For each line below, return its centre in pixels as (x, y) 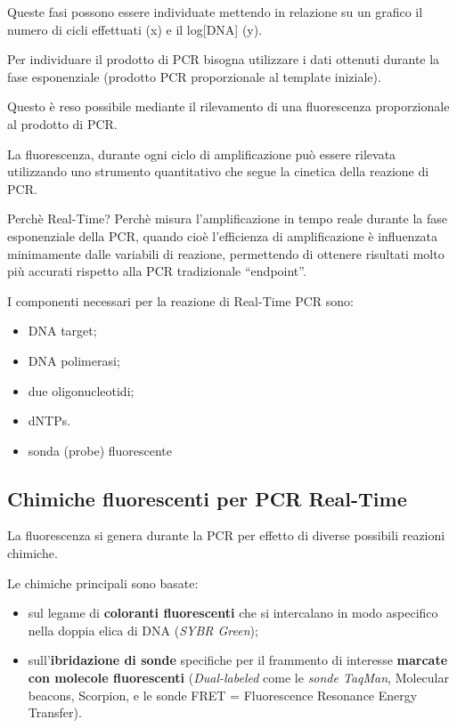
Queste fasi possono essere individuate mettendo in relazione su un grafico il (215, 12)
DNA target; (62, 331)
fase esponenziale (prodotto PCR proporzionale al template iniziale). (194, 76)
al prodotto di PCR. (62, 123)
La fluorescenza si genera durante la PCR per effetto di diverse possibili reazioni (226, 535)
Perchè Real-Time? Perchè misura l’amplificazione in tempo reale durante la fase (227, 218)
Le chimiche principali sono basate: (103, 582)
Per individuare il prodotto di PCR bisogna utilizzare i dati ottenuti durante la (224, 59)
